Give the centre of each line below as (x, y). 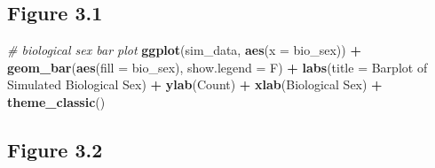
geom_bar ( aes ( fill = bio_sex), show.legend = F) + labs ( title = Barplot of (217, 67)
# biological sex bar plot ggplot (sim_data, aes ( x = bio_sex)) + (184, 50)
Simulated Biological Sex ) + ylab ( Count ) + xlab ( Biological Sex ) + (195, 84)
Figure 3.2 (55, 149)
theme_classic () (56, 101)
